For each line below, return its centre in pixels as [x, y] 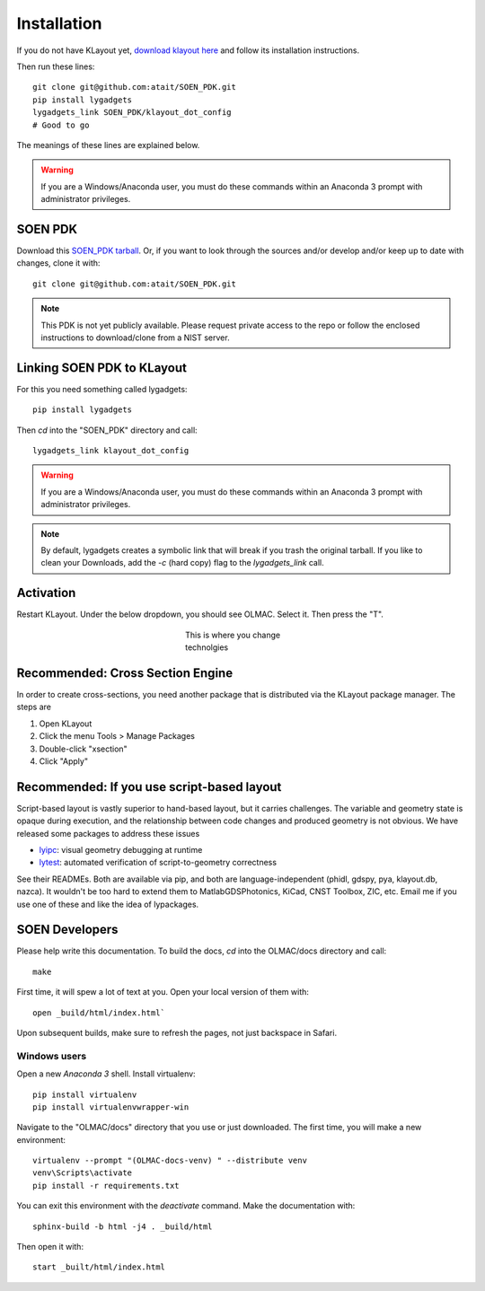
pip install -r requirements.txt [106, 1186]
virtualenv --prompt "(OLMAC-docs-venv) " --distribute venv [170, 1161]
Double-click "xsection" [83, 749]
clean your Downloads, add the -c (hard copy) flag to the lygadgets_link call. [182, 563]
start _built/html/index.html [99, 1267]
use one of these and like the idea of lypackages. [108, 904]
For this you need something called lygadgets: [102, 389]
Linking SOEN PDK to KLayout [102, 368]
